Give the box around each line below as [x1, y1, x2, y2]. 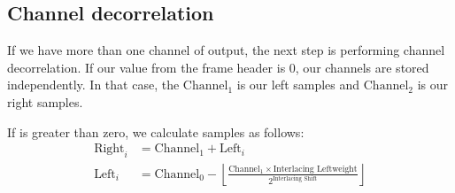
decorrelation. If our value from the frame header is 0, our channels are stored [7, 58, 429, 76]
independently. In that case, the [7, 75, 180, 94]
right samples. [7, 92, 83, 111]
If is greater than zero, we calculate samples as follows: [7, 122, 305, 141]
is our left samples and [236, 75, 360, 94]
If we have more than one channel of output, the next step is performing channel [7, 41, 445, 59]
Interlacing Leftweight [273, 164, 358, 174]
